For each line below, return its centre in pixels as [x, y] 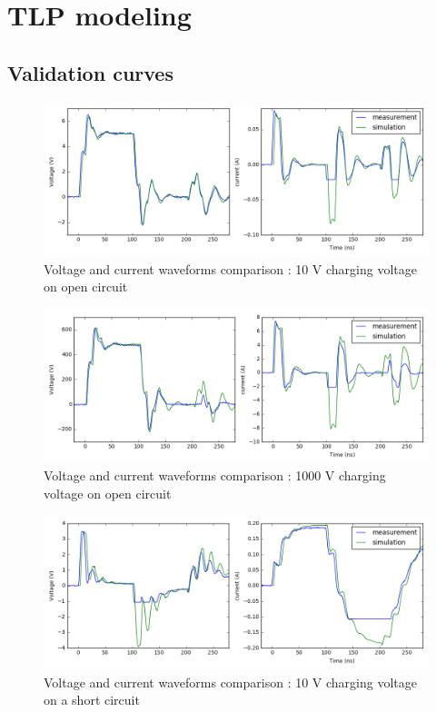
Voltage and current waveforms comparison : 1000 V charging [215, 475]
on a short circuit [92, 700]
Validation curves [90, 72]
